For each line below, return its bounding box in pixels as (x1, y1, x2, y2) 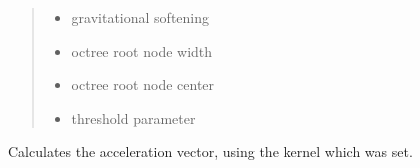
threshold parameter (71, 107, 196, 128)
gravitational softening (71, 7, 210, 27)
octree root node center (71, 74, 215, 95)
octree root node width (71, 40, 213, 61)
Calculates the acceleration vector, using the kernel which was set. (8, 141, 413, 162)
